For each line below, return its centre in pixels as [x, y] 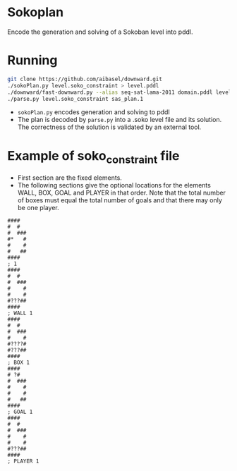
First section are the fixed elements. [69, 178]
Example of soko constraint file [93, 157]
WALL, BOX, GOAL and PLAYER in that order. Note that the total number [121, 192]
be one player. [38, 207]
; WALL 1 [20, 313]
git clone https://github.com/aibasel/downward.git [85, 79]
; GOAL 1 [20, 412]
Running [32, 60]
